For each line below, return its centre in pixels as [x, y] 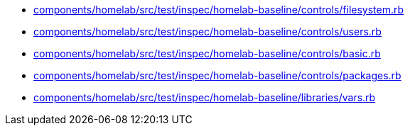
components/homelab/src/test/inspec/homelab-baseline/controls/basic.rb [207, 53]
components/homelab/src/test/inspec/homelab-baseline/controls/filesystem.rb [219, 10]
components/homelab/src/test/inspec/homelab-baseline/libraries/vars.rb [205, 97]
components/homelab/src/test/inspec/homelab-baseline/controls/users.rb [207, 32]
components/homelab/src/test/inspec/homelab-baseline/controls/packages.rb [217, 75]
